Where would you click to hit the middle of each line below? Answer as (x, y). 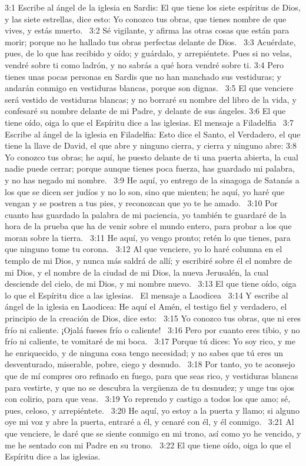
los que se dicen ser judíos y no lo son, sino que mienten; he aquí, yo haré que (145, 191)
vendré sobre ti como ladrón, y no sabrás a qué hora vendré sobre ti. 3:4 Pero (144, 64)
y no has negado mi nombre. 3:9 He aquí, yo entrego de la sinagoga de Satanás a (152, 180)
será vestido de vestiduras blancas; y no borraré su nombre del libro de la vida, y (151, 99)
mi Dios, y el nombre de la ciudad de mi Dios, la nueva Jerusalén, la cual (137, 272)
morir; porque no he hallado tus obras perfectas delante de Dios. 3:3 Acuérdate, (150, 41)
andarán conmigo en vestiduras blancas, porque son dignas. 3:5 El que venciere (149, 88)
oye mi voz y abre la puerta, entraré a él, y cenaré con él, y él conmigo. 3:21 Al (149, 422)
